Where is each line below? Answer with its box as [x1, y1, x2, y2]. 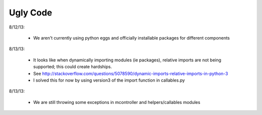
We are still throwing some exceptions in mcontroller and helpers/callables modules [33, 99, 201, 105]
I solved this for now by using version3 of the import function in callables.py [33, 77, 185, 83]
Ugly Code [9, 7, 52, 18]
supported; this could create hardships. [33, 64, 112, 70]
